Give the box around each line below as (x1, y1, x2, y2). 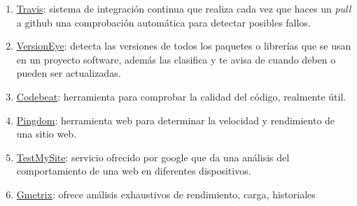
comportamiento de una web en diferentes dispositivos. (16, 163, 251, 178)
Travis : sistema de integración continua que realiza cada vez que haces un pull (16, 1, 351, 15)
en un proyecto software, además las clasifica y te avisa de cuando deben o (16, 52, 336, 66)
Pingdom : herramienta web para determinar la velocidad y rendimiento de (16, 112, 335, 127)
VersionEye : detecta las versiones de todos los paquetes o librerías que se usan (16, 38, 351, 53)
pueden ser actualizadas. (16, 66, 121, 80)
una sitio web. (16, 126, 77, 141)
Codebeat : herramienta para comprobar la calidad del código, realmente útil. (16, 89, 346, 103)
